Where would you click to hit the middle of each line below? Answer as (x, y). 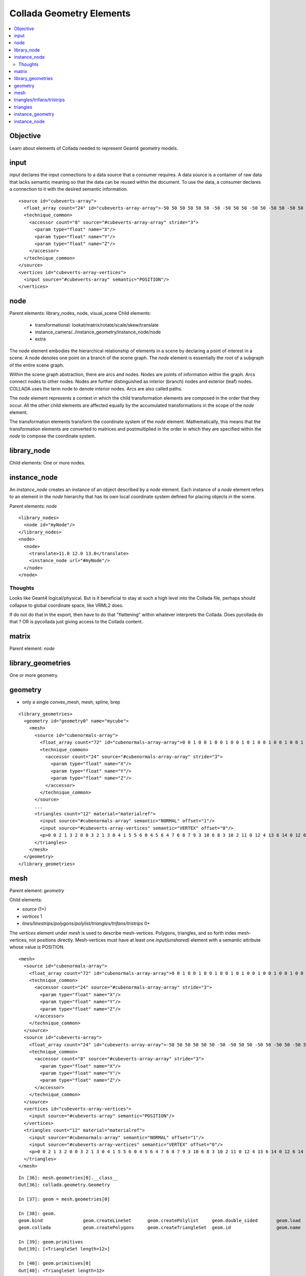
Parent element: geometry (37, 890)
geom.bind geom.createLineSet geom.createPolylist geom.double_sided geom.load (160, 1220)
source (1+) (34, 909)
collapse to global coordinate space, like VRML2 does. (67, 605)
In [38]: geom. (37, 1213)
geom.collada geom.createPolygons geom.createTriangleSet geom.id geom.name (160, 1228)
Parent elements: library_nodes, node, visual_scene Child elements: (80, 313)
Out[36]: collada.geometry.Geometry (64, 1185)
